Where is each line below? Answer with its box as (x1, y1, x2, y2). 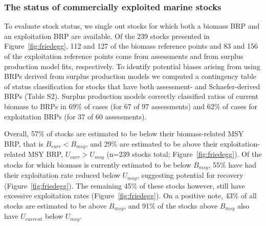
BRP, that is (4, 138, 43, 149)
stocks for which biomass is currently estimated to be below (4, 159, 191, 170)
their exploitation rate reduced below (4, 170, 120, 180)
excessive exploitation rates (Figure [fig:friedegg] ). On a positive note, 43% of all (4, 190, 257, 201)
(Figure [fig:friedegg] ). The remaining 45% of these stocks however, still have (4, 180, 245, 191)
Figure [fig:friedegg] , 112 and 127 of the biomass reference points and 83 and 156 (4, 40, 258, 51)
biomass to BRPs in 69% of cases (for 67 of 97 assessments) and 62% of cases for (4, 100, 257, 111)
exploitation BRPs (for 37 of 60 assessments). (4, 111, 147, 121)
